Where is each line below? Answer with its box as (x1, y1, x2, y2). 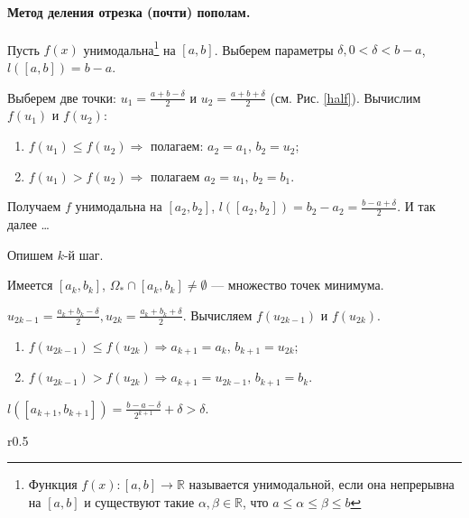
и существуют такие (84, 492, 195, 511)
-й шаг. (63, 245, 104, 264)
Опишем (7, 245, 53, 264)
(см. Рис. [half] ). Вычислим (270, 88, 421, 106)
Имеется (7, 275, 53, 294)
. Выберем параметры (214, 40, 334, 59)
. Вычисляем (182, 305, 253, 324)
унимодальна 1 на (83, 37, 176, 59)
